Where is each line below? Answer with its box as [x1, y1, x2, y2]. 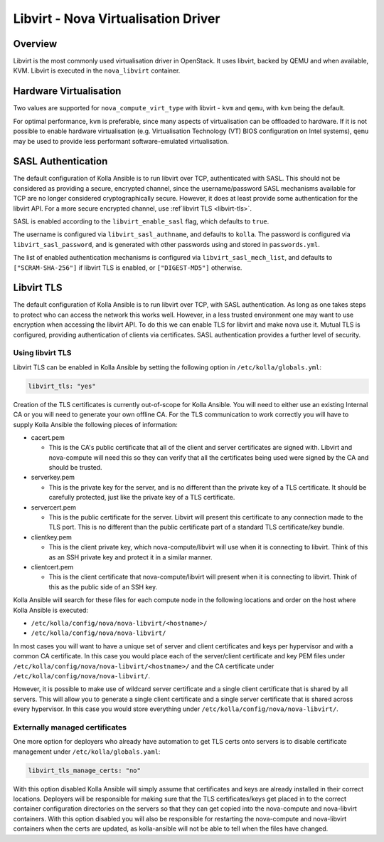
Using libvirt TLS [13, 348, 72, 358]
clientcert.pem [31, 563, 74, 571]
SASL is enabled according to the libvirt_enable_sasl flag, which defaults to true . [13, 217, 270, 226]
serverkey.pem [31, 473, 75, 482]
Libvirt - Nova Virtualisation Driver [13, 11, 220, 26]
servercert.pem [31, 502, 77, 512]
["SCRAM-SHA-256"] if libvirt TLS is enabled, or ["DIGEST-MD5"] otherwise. [13, 263, 242, 272]
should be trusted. [48, 463, 102, 472]
